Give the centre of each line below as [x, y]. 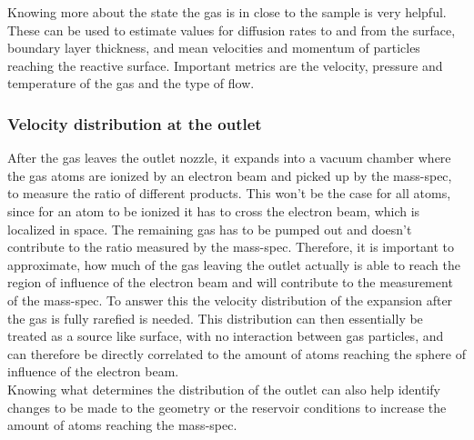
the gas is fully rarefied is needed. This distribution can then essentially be [215, 318]
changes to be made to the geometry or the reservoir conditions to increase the [227, 407]
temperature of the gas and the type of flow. [131, 83]
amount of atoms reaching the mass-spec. [122, 425]
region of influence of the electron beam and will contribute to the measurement [230, 282]
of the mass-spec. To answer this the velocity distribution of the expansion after [230, 300]
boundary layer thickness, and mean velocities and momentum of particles [214, 48]
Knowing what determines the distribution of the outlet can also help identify [224, 389]
